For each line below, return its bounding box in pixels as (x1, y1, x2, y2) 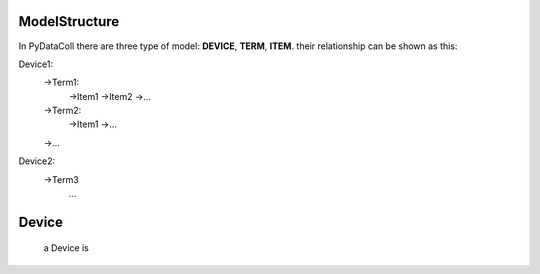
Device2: (18, 155, 55, 167)
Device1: (18, 58, 54, 70)
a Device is (43, 242, 89, 254)
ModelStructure (18, 13, 120, 30)
